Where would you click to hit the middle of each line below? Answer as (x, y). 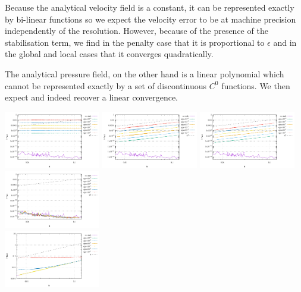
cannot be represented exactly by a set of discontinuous (106, 85)
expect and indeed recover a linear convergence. (92, 97)
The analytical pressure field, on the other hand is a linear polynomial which (145, 73)
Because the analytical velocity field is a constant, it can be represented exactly (150, 7)
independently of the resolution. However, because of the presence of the (137, 31)
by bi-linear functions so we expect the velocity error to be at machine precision (150, 19)
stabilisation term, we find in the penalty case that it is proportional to (135, 42)
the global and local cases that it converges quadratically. (109, 54)
